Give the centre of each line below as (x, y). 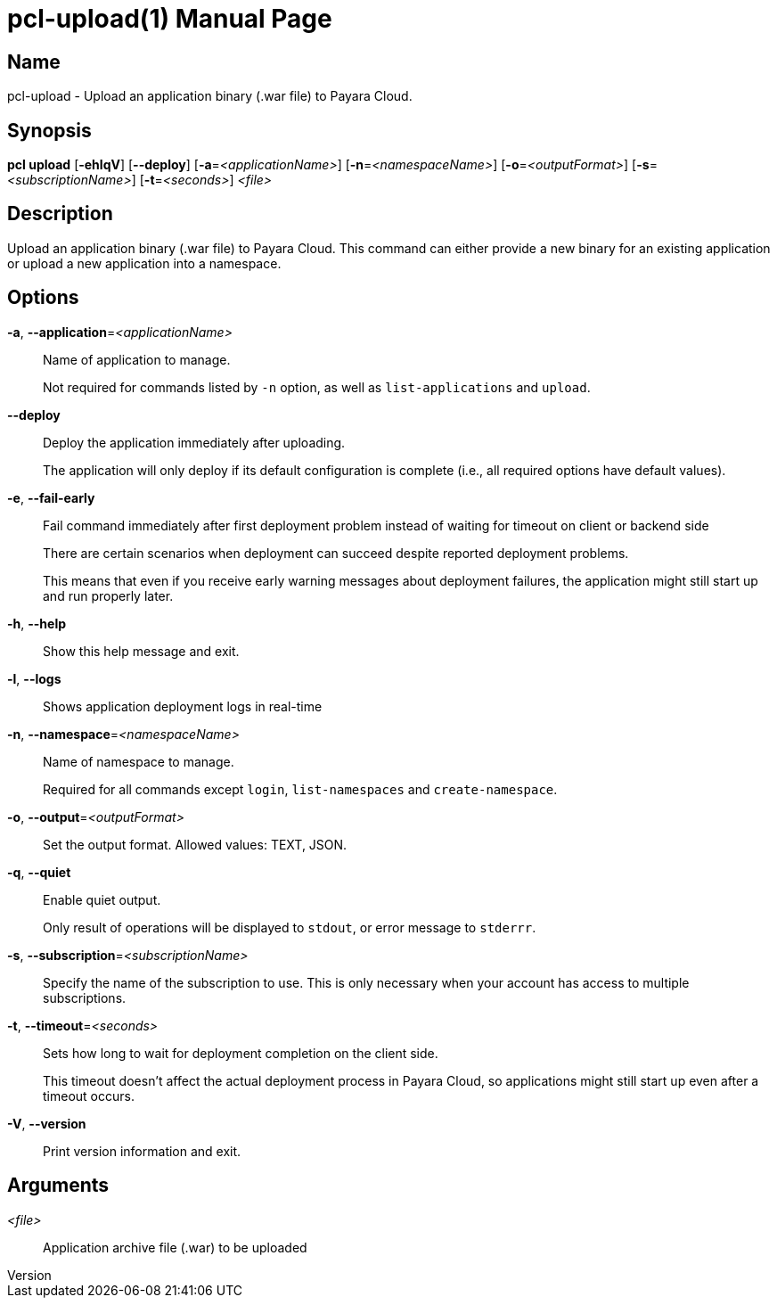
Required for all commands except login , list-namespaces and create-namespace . (300, 789)
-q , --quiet (39, 872)
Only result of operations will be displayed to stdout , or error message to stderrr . (290, 927)
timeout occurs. (89, 1096)
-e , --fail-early (51, 497)
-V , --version (47, 1123)
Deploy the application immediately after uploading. (194, 442)
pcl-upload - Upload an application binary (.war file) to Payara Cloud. (210, 96)
